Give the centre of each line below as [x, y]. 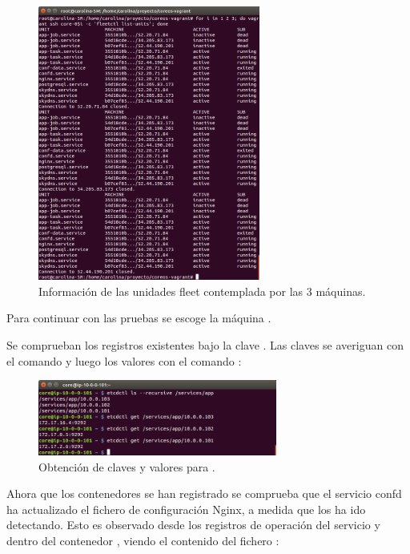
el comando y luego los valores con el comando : [124, 360]
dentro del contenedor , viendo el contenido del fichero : [143, 540]
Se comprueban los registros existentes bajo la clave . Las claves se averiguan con [205, 345]
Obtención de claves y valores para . [127, 466]
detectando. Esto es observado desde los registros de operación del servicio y [193, 525]
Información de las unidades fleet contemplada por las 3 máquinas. [202, 291]
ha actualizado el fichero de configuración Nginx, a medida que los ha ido [186, 509]
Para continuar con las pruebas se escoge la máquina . [139, 318]
